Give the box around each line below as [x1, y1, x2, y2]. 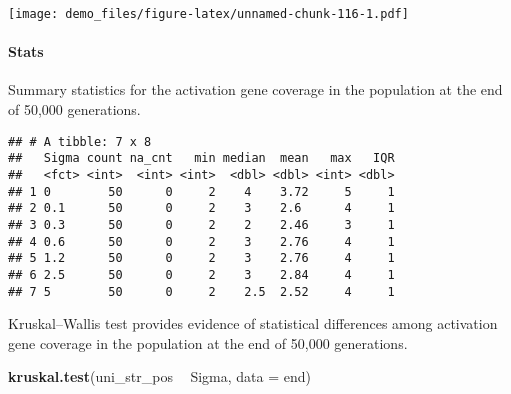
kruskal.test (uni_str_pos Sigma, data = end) [8, 366, 312, 387]
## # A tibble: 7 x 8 [8, 134, 152, 149]
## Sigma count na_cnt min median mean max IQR [8, 151, 395, 166]
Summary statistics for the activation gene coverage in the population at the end [8, 79, 503, 100]
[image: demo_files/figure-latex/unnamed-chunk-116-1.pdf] [8, 7, 409, 21]
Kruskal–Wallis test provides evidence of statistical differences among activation [8, 313, 498, 334]
